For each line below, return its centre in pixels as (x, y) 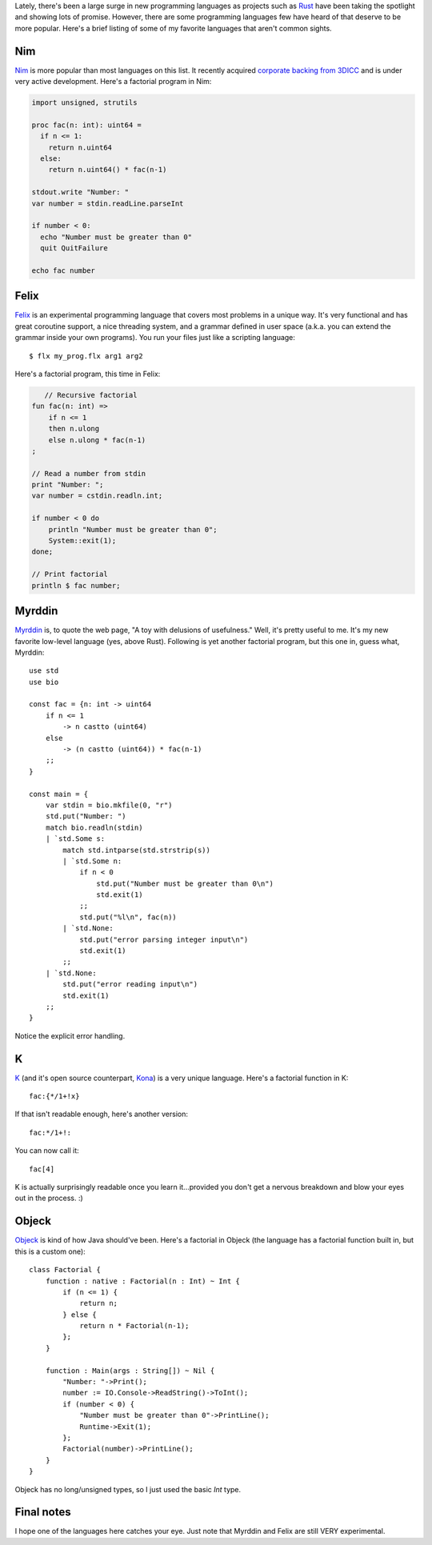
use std (44, 671)
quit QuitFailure (74, 248)
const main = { (59, 794)
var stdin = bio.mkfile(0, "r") (109, 805)
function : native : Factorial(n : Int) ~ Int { (142, 1281)
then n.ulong (74, 429)
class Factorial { (65, 1270)
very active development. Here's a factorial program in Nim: (113, 82)
